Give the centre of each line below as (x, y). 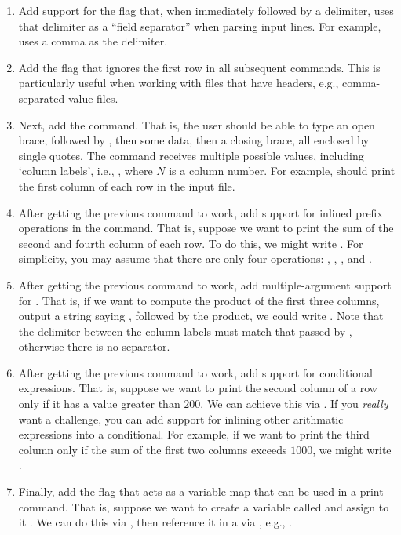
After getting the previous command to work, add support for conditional (195, 372)
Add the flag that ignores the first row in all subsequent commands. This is (199, 67)
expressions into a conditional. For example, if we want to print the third (194, 434)
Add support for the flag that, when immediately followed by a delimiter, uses (206, 10)
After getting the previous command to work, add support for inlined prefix (200, 212)
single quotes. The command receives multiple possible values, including (191, 155)
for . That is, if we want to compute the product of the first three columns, (199, 300)
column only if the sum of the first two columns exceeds (153, 449)
